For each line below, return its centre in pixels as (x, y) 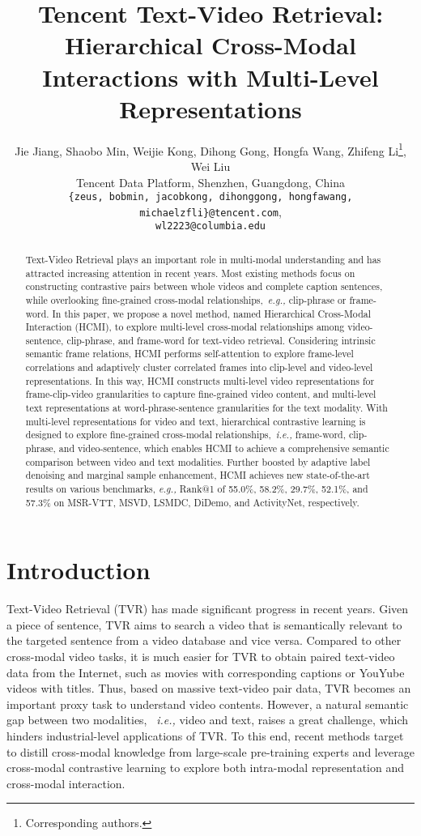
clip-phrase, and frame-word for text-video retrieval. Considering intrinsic (221, 340)
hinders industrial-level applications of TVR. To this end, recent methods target (205, 736)
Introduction (79, 570)
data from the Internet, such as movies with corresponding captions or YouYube (206, 672)
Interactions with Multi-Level (210, 77)
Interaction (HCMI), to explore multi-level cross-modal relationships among (185, 327)
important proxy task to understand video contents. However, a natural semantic (208, 704)
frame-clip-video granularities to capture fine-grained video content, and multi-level (201, 394)
